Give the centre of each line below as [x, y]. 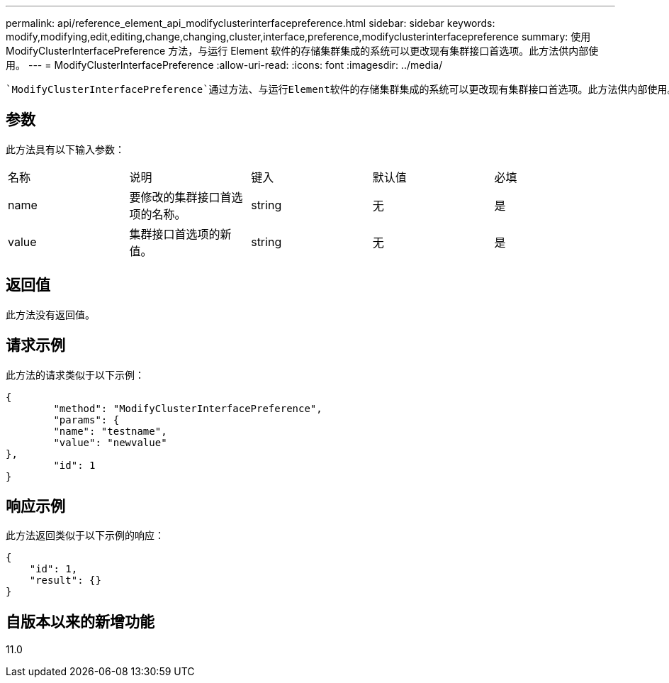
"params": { [86, 420]
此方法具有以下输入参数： [65, 149]
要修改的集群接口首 [180, 197]
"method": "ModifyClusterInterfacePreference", [188, 408]
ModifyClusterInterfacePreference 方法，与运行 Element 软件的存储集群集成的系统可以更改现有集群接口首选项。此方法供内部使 [302, 51]
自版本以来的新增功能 [80, 621]
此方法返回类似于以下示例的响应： [85, 535]
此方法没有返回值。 [50, 314]
